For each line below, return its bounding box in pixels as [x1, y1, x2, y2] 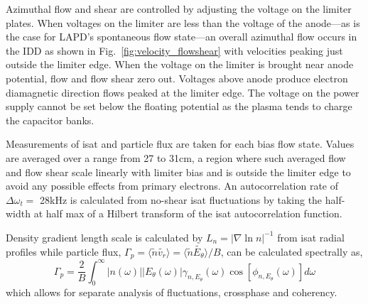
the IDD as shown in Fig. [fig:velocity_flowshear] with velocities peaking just [6, 43, 343, 58]
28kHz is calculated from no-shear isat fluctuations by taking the [40, 192, 323, 207]
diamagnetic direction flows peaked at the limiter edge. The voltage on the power [6, 85, 359, 99]
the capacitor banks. [6, 112, 94, 127]
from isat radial [277, 229, 345, 244]
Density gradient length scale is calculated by [6, 229, 203, 244]
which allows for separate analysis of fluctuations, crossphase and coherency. [6, 285, 337, 300]
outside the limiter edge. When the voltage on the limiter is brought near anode [6, 57, 354, 72]
